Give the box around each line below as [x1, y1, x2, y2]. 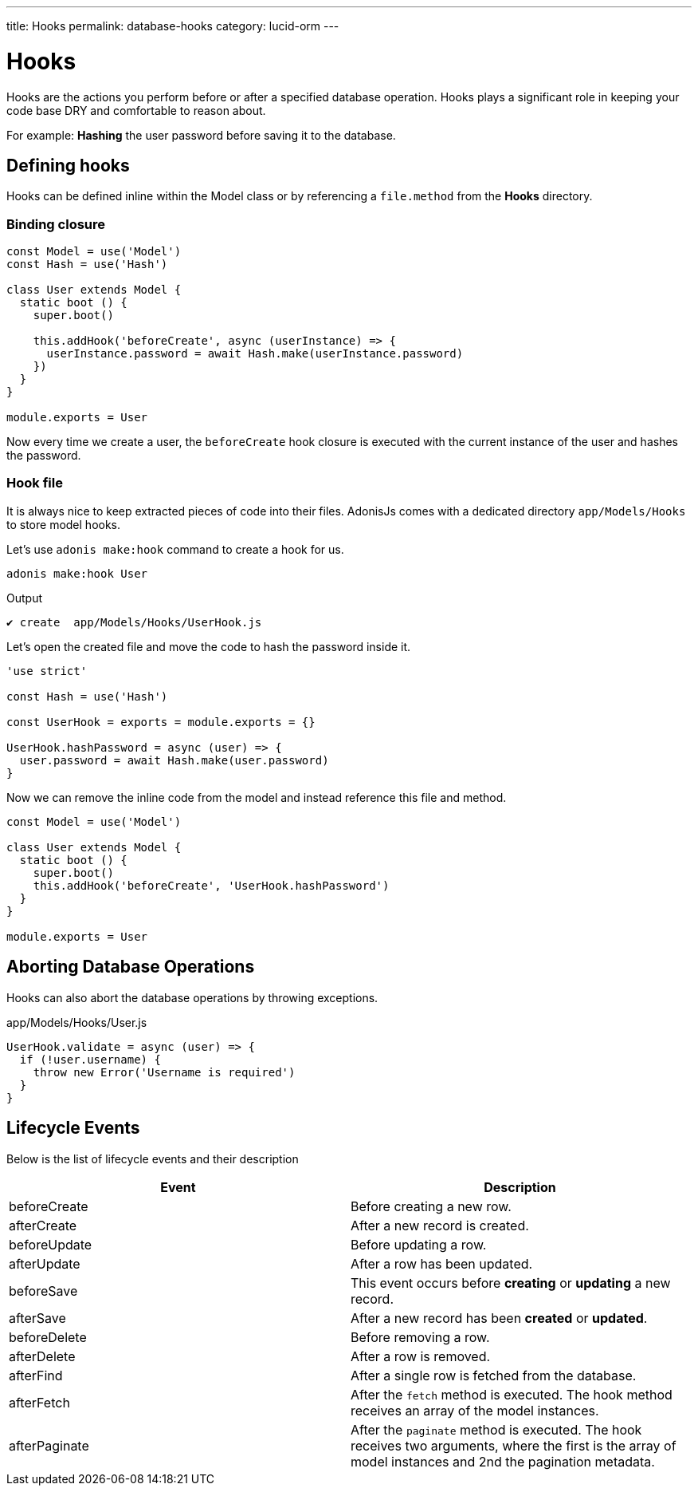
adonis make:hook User [6, 566, 148, 580]
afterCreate [9, 1217, 77, 1233]
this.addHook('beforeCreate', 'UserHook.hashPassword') [33, 878, 390, 892]
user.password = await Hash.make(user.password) [19, 753, 329, 767]
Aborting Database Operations [6, 957, 255, 977]
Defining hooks [6, 155, 130, 176]
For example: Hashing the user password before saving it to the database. [6, 128, 396, 142]
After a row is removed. [351, 1348, 491, 1364]
